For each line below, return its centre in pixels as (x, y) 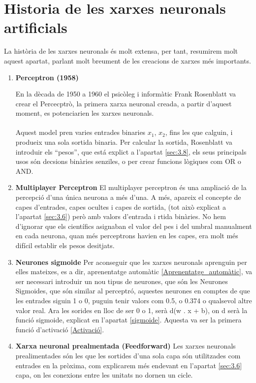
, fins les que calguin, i (199, 132)
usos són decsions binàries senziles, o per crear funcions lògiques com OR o (128, 161)
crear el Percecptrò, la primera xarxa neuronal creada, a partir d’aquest (124, 103)
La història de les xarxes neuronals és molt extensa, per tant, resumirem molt (121, 51)
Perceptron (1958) (47, 77)
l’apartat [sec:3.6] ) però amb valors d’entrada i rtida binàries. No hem (121, 216)
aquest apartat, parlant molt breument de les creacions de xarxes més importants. (128, 60)
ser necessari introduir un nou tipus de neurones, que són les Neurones (122, 281)
